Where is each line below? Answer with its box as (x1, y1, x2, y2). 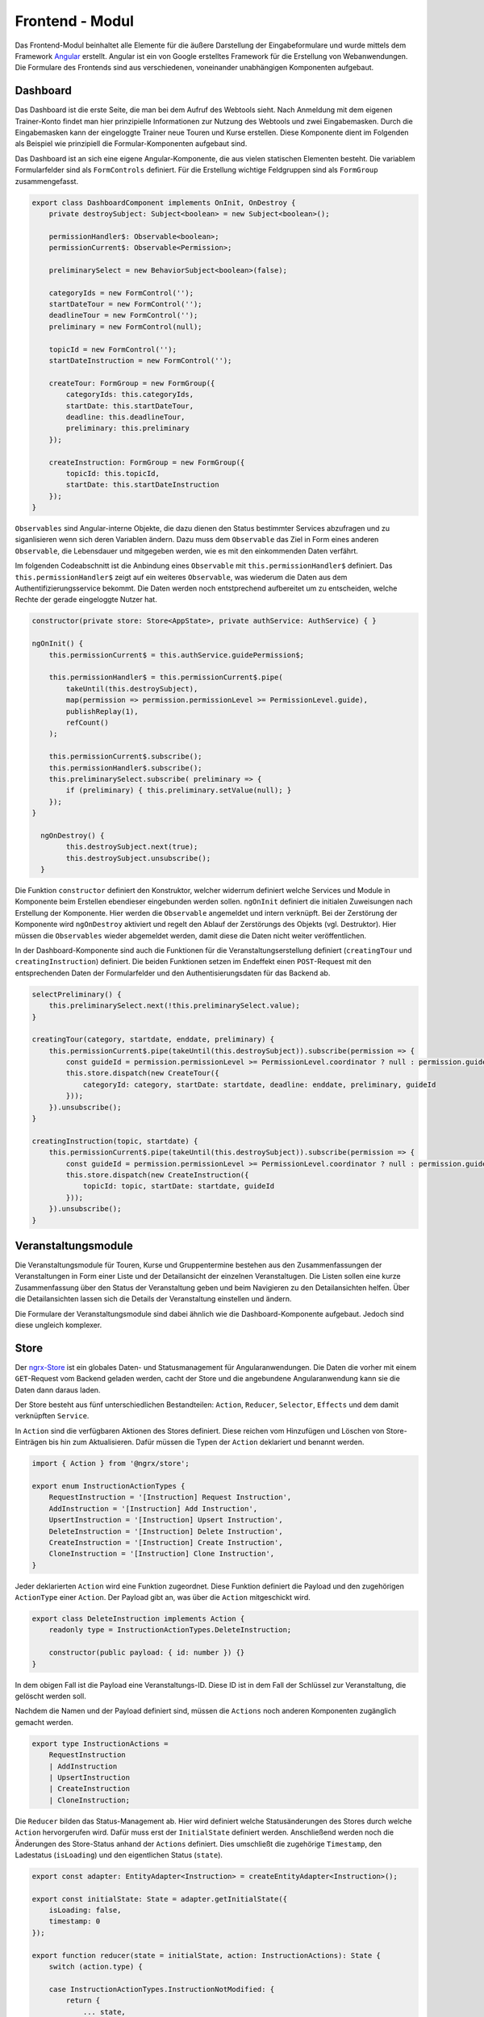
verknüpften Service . (15, 1411, 90, 1421)
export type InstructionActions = (31, 1739, 169, 1748)
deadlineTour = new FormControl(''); (48, 311, 198, 320)
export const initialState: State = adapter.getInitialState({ (31, 1894, 288, 1903)
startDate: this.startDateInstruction (65, 480, 219, 490)
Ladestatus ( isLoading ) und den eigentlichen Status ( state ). (15, 1850, 223, 1860)
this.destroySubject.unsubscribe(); (65, 854, 211, 862)
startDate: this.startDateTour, (65, 401, 194, 411)
